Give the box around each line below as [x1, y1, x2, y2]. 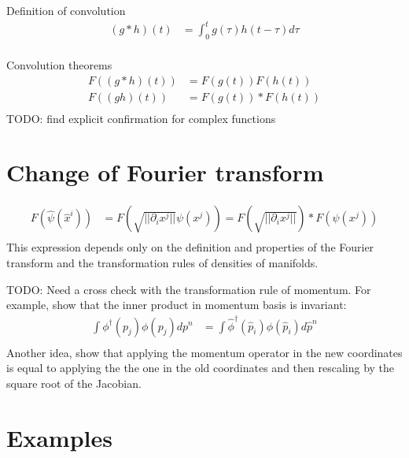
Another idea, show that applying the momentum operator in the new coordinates [6, 344, 403, 360]
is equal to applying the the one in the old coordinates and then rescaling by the [6, 359, 395, 376]
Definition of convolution [6, 2, 126, 18]
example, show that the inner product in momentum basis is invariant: [6, 296, 347, 313]
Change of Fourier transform [6, 156, 324, 188]
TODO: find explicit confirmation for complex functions [6, 110, 276, 126]
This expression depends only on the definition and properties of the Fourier [6, 239, 374, 255]
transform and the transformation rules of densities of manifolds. [6, 255, 319, 271]
